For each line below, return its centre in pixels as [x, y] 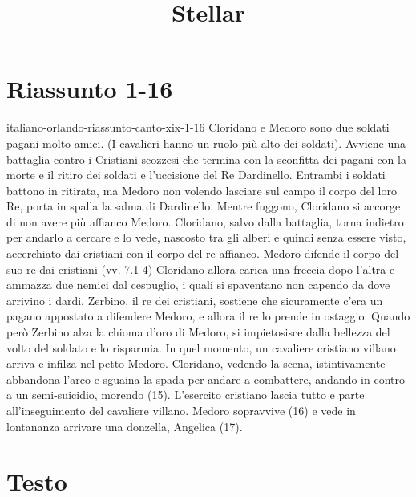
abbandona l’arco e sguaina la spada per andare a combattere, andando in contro [206, 379]
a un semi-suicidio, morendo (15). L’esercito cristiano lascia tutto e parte [186, 395]
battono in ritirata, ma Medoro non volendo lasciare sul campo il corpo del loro [202, 190]
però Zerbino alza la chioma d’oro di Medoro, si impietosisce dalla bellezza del [198, 332]
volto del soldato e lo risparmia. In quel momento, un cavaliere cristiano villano [201, 347]
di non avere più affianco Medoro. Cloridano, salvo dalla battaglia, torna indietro [205, 221]
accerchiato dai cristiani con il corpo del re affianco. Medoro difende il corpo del [203, 253]
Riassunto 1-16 [90, 89]
